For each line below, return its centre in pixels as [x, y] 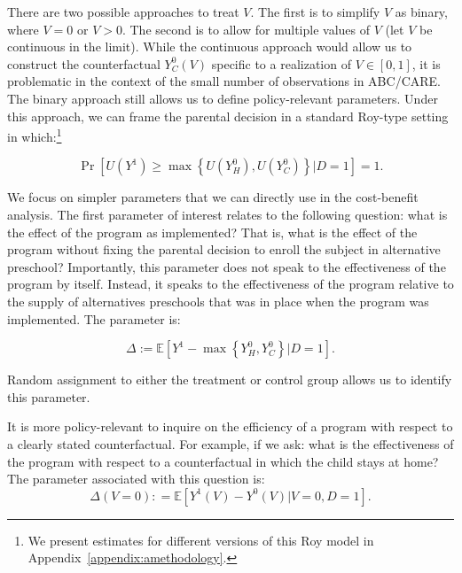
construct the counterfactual [84, 63]
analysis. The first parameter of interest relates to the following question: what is [227, 214]
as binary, [421, 12]
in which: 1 [35, 135]
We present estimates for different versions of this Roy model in [201, 540]
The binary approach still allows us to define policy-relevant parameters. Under [223, 98]
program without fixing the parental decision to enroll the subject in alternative [224, 249]
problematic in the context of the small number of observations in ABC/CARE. [224, 81]
